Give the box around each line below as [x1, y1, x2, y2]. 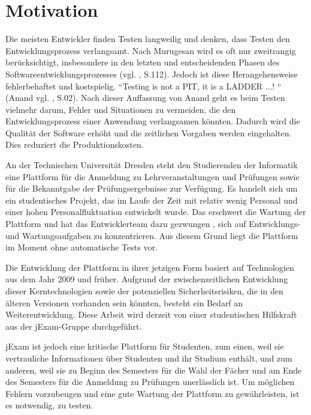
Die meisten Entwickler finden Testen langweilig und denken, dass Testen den [5, 32, 290, 45]
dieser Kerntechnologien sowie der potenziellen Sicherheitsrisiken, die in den [5, 285, 283, 297]
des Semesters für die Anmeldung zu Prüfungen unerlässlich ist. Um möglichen [5, 375, 295, 388]
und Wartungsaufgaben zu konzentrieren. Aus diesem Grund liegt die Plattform [5, 229, 298, 241]
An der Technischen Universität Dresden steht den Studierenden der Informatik [5, 159, 298, 171]
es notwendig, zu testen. [5, 399, 93, 411]
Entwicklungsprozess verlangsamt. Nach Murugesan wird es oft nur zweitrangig [5, 44, 296, 56]
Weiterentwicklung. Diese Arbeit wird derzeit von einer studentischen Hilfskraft [5, 308, 297, 321]
